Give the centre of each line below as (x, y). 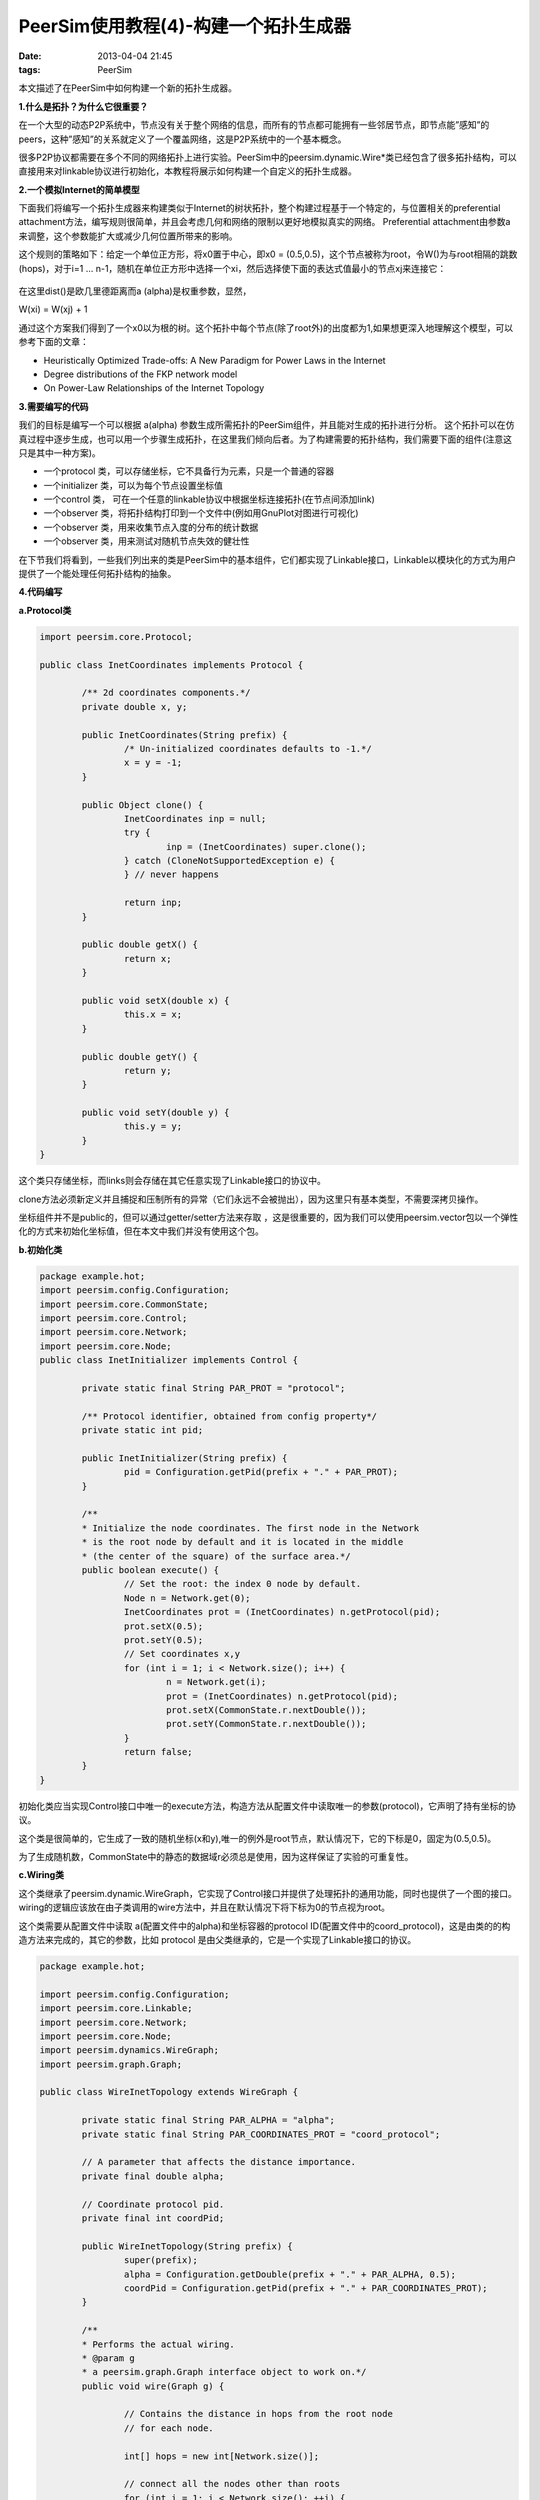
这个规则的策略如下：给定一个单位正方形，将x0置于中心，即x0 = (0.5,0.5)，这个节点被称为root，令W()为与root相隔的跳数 (268, 254)
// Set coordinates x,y (181, 1654)
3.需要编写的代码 (53, 406)
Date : (30, 56)
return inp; (153, 903)
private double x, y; (134, 706)
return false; (158, 1752)
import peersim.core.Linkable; (116, 2008)
